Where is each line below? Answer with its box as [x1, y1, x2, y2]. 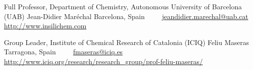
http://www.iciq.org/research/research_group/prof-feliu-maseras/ [4, 56, 203, 66]
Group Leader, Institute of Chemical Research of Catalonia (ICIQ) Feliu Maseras [4, 37, 249, 47]
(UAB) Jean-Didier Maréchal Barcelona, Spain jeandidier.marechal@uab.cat [4, 11, 249, 21]
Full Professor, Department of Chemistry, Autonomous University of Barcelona [4, 1, 242, 11]
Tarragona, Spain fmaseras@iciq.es [4, 47, 123, 57]
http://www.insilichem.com [4, 21, 87, 31]
